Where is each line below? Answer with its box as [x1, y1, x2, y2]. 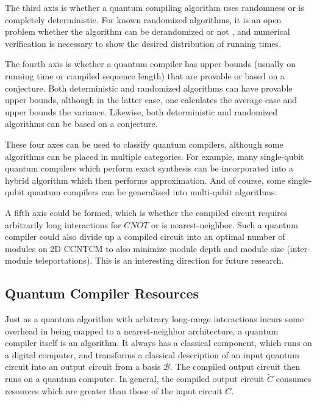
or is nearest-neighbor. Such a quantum [151, 218, 298, 231]
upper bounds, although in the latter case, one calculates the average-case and [5, 93, 297, 106]
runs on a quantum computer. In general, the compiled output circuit [5, 372, 265, 385]
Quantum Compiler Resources [5, 284, 199, 303]
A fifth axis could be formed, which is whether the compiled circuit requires [5, 206, 288, 219]
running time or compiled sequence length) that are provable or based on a [5, 69, 285, 82]
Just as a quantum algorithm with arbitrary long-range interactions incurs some [5, 312, 304, 325]
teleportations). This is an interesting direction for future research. [35, 254, 284, 267]
